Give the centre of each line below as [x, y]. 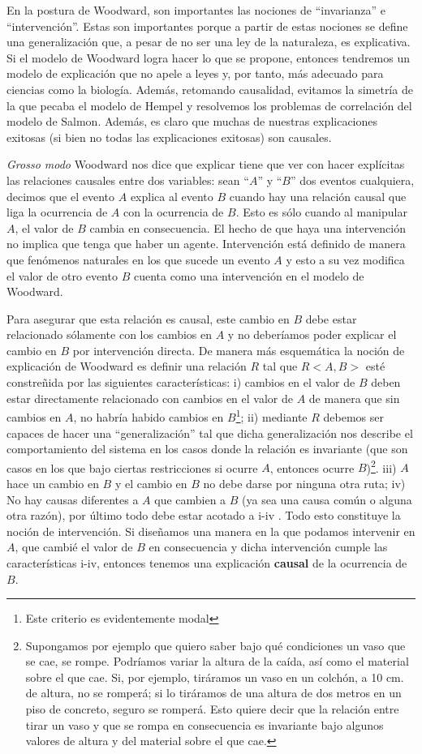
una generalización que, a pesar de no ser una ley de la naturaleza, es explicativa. [209, 42]
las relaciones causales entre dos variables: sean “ [128, 180]
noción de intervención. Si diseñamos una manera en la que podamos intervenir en [211, 531]
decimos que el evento [61, 196]
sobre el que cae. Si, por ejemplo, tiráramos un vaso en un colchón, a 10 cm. [215, 677]
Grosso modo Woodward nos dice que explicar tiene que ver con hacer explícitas [206, 164]
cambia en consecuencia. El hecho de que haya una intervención [248, 227]
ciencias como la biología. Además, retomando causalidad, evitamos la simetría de [210, 89]
